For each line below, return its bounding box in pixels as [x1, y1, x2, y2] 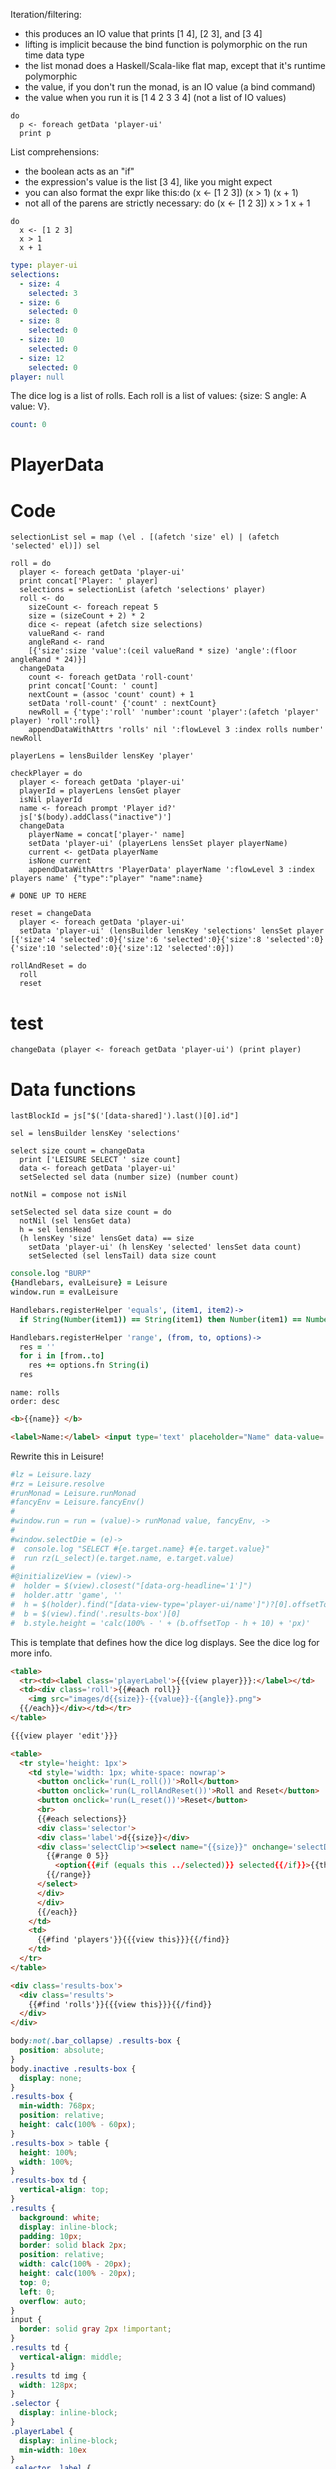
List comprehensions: [10, 146, 100, 158]
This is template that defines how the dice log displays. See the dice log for [10, 1636, 320, 1648]
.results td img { [10, 2370, 87, 2381]
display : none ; [19, 2073, 83, 2083]
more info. [10, 1647, 53, 1659]
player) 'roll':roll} [10, 716, 101, 726]
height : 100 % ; [19, 2147, 78, 2158]
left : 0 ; [19, 2287, 56, 2297]
